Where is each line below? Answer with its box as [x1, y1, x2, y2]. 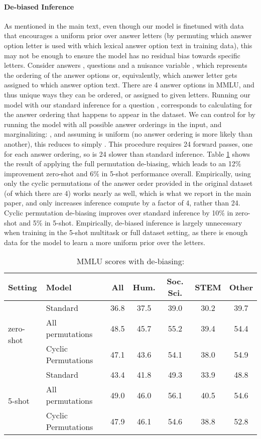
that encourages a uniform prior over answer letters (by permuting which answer [4, 30, 252, 41]
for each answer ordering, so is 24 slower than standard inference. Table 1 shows [4, 148, 250, 159]
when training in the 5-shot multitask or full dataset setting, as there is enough [4, 227, 248, 238]
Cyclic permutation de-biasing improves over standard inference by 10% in [4, 207, 233, 218]
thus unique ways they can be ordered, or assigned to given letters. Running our [4, 89, 250, 99]
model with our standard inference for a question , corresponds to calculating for [4, 99, 252, 109]
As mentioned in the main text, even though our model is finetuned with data [4, 20, 244, 31]
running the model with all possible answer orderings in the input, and [4, 119, 222, 129]
